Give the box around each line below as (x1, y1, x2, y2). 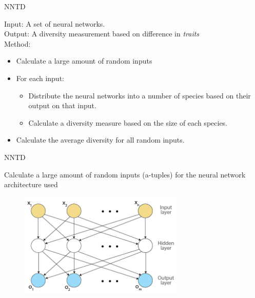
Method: (4, 38, 31, 49)
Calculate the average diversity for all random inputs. (16, 134, 185, 145)
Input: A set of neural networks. (4, 18, 105, 29)
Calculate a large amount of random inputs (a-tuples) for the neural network (4, 169, 246, 180)
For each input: (16, 72, 64, 83)
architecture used (4, 179, 58, 190)
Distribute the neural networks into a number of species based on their (28, 90, 251, 101)
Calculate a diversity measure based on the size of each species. (28, 117, 228, 128)
